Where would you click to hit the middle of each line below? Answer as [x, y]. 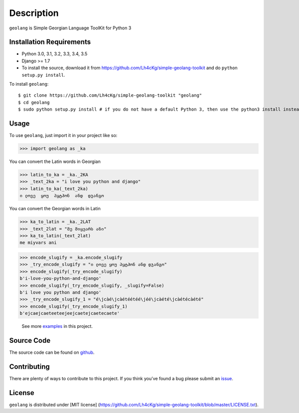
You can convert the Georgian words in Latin [55, 209]
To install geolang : [29, 84]
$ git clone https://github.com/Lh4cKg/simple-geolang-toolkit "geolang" [110, 95]
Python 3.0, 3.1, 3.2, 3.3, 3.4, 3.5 [55, 54]
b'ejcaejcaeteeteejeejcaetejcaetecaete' [70, 313]
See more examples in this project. [57, 326]
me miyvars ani [38, 243]
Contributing [29, 366]
